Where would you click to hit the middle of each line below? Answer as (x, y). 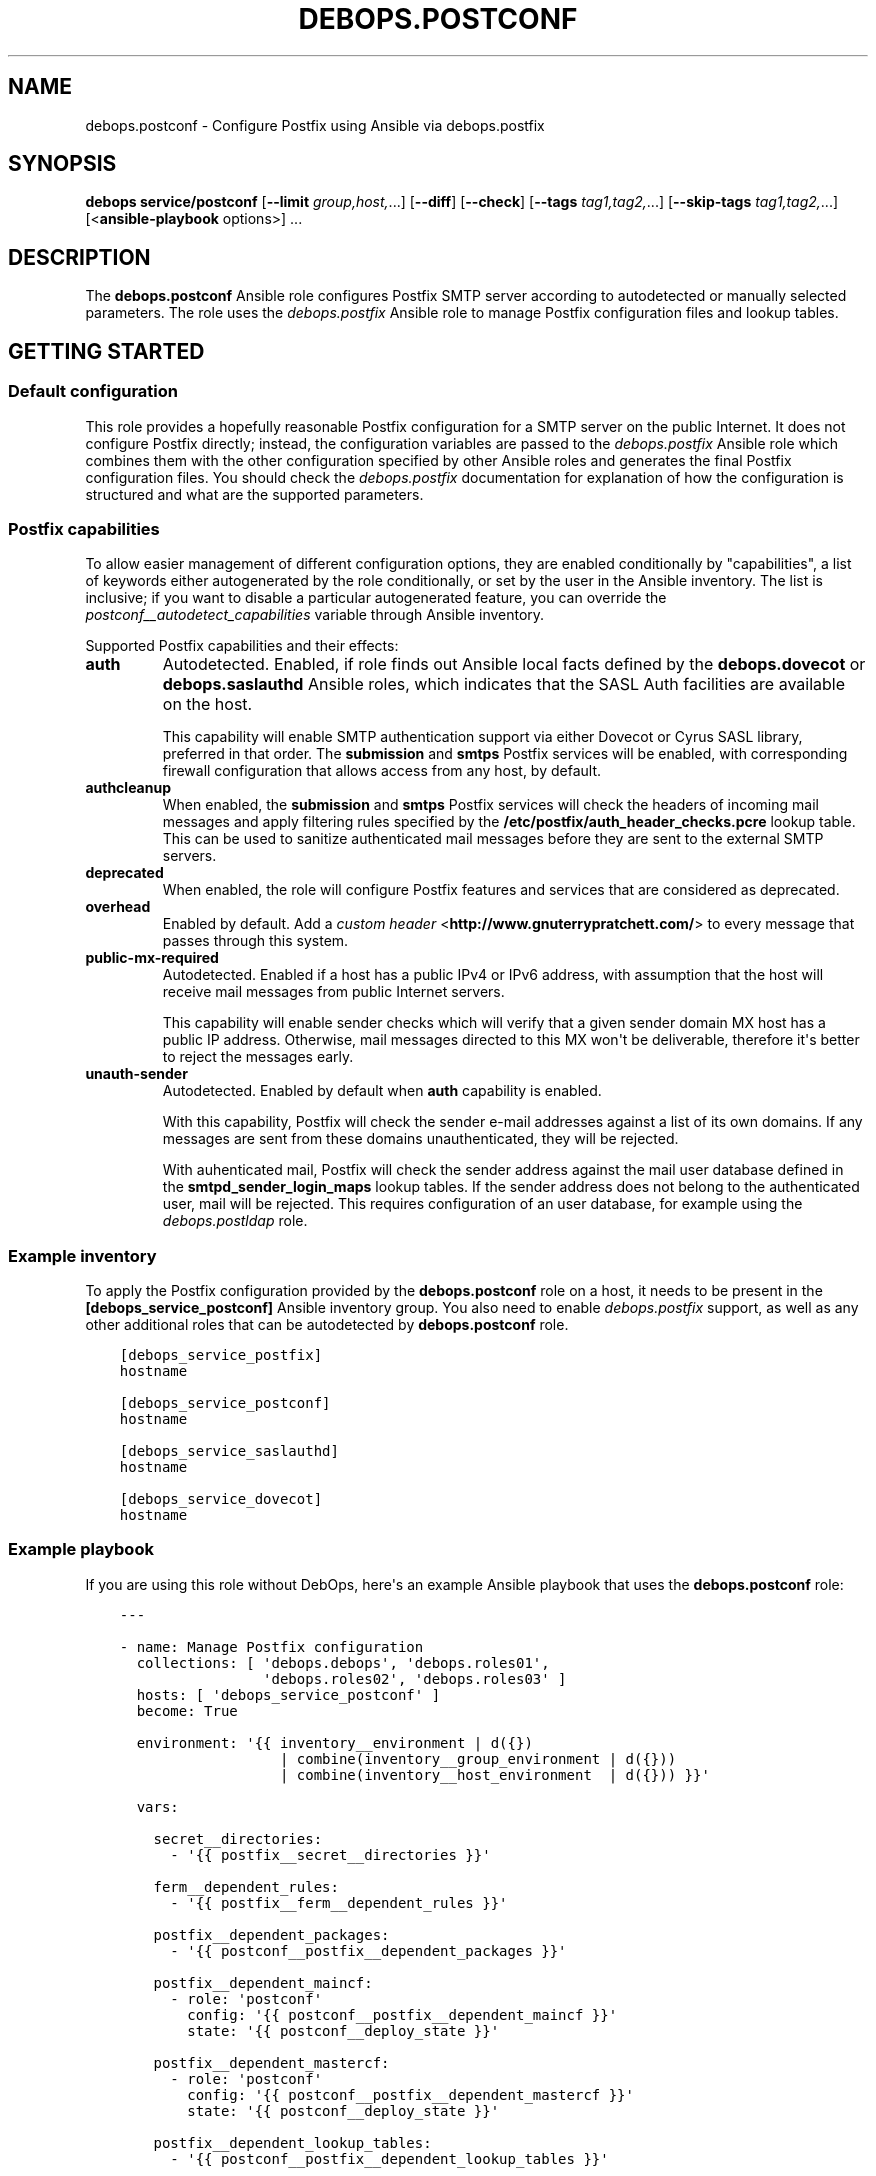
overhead (118, 907)
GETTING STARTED (106, 351)
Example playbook (81, 1549)
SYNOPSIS (62, 164)
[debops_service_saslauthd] (229, 1451)
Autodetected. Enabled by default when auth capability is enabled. (382, 1091)
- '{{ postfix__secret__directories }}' (330, 1854)
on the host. (207, 704)
